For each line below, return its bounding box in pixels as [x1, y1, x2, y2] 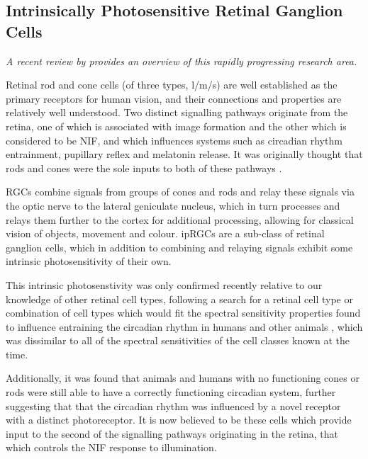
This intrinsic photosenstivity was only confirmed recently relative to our [6, 277, 323, 292]
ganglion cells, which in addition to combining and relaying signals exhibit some [6, 239, 353, 254]
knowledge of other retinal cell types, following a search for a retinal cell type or [6, 291, 353, 306]
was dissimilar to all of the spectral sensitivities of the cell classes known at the [6, 333, 350, 348]
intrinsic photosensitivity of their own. [6, 254, 172, 268]
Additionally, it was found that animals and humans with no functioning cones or [6, 370, 359, 385]
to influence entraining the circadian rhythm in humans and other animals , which [6, 319, 363, 334]
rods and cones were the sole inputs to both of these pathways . [6, 160, 282, 175]
